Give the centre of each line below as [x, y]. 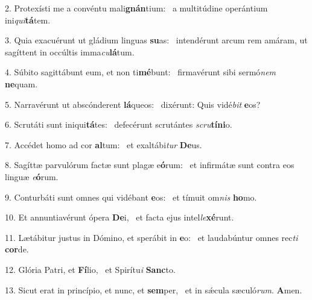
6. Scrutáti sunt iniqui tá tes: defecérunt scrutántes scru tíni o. [119, 124]
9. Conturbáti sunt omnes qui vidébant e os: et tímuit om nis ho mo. [131, 197]
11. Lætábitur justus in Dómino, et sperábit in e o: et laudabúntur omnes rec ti [151, 237]
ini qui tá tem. [28, 20]
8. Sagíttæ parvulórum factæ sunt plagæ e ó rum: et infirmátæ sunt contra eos [150, 165]
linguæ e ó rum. [32, 176]
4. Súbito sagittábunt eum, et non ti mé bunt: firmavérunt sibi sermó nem [141, 72]
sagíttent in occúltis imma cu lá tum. [70, 52]
